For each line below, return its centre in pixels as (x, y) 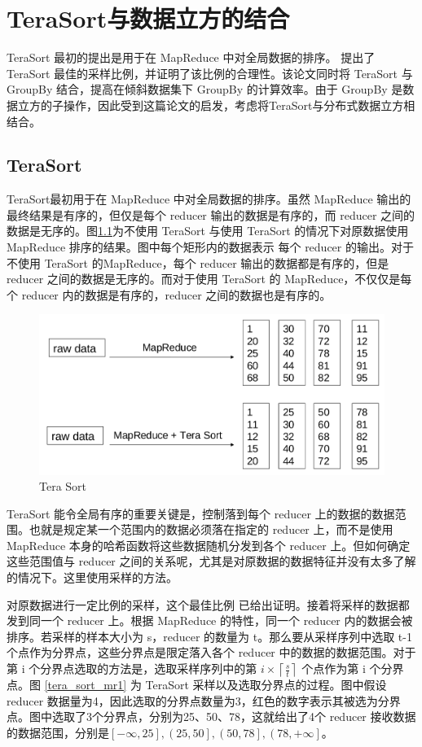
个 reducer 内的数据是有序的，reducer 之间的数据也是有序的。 (169, 294)
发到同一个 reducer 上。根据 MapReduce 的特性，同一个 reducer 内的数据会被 (210, 620)
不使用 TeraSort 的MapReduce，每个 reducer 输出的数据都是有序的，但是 (198, 262)
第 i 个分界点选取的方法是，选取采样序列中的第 (132, 668)
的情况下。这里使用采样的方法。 (92, 577)
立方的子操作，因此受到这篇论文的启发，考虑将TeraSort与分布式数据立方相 (216, 105)
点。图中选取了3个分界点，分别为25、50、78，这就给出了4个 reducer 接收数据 (211, 716)
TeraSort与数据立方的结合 (148, 18)
